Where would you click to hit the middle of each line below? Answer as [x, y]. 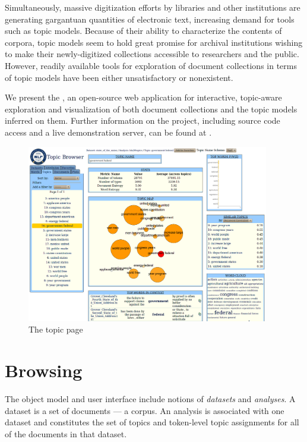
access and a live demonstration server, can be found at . [108, 132]
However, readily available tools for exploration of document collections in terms [151, 65]
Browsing [44, 370]
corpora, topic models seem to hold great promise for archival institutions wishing [154, 42]
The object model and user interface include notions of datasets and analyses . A [150, 399]
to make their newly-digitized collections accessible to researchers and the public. [152, 54]
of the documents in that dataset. [66, 433]
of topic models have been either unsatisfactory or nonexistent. [119, 77]
